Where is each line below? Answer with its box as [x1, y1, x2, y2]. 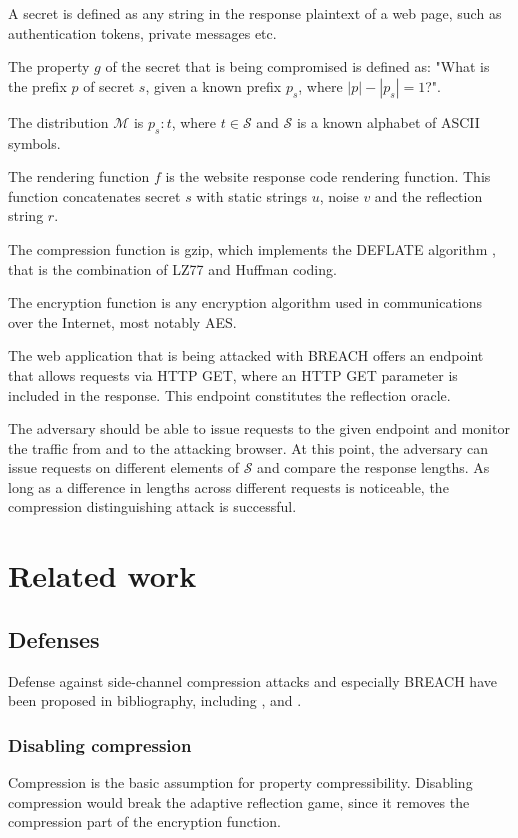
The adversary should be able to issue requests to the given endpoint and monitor [8, 418, 510, 439]
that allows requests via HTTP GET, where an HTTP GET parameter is [8, 364, 458, 385]
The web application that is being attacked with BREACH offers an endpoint [8, 345, 484, 366]
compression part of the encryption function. [8, 811, 281, 832]
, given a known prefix [145, 75, 282, 96]
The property [8, 56, 90, 77]
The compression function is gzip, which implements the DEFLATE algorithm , [8, 238, 496, 259]
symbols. [8, 132, 61, 153]
